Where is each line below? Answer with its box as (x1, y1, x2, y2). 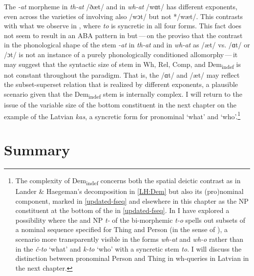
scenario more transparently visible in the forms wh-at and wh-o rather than (15, 234, 243, 244)
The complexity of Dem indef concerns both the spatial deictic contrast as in (15, 175, 241, 187)
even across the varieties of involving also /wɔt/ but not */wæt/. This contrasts (4, 11, 243, 21)
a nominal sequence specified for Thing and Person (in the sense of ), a (15, 224, 228, 234)
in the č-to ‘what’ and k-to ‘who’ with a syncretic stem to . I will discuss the (15, 243, 242, 254)
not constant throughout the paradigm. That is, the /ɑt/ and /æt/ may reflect (4, 69, 240, 80)
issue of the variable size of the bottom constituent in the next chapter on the (4, 100, 236, 109)
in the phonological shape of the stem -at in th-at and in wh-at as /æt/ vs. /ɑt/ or (4, 40, 250, 50)
